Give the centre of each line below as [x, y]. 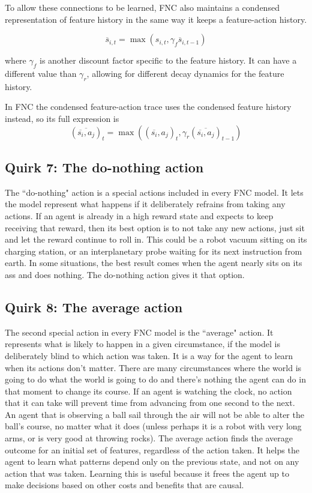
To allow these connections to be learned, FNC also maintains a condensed [142, 7]
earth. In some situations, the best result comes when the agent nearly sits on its [154, 263]
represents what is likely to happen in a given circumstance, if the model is [142, 344]
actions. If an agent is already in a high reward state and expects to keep [139, 215]
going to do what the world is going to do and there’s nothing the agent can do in [155, 379]
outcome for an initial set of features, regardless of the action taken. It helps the [152, 449]
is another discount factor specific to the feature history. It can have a [168, 60]
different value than [41, 73]
